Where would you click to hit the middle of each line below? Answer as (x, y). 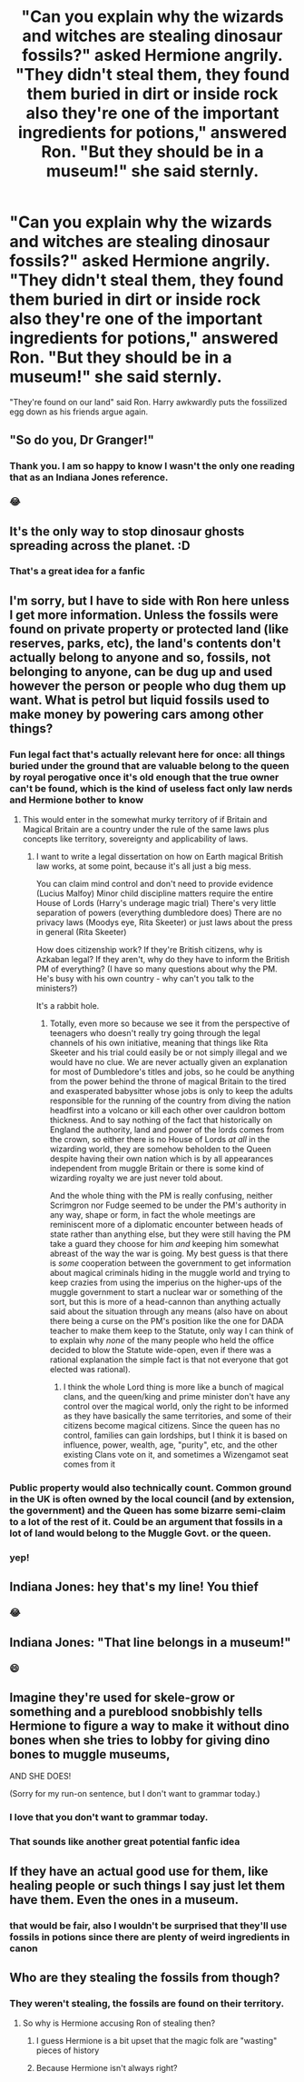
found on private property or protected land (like (149, 629)
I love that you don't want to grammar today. (109, 1818)
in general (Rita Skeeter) (81, 932)
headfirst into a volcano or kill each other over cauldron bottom (167, 1111)
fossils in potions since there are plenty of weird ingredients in (150, 1937)
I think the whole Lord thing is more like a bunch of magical (173, 1387)
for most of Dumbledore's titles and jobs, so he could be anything (172, 1072)
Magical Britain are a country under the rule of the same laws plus (146, 830)
